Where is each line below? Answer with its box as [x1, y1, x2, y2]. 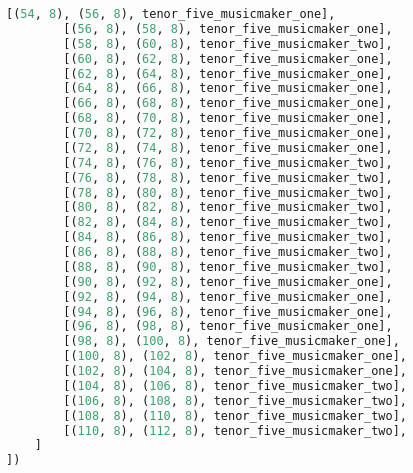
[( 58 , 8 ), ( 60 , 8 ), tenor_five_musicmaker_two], [63, 36, 393, 51]
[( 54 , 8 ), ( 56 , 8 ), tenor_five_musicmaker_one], [6, 7, 336, 21]
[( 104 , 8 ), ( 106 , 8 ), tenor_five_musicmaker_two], [63, 378, 407, 393]
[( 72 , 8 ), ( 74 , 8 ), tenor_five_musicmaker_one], [63, 140, 393, 155]
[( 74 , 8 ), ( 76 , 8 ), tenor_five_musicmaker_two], [63, 155, 393, 170]
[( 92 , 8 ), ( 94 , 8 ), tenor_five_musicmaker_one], [63, 289, 393, 304]
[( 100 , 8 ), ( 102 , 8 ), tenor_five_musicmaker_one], [63, 349, 407, 364]
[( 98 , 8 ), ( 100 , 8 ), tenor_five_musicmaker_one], [63, 334, 400, 349]
